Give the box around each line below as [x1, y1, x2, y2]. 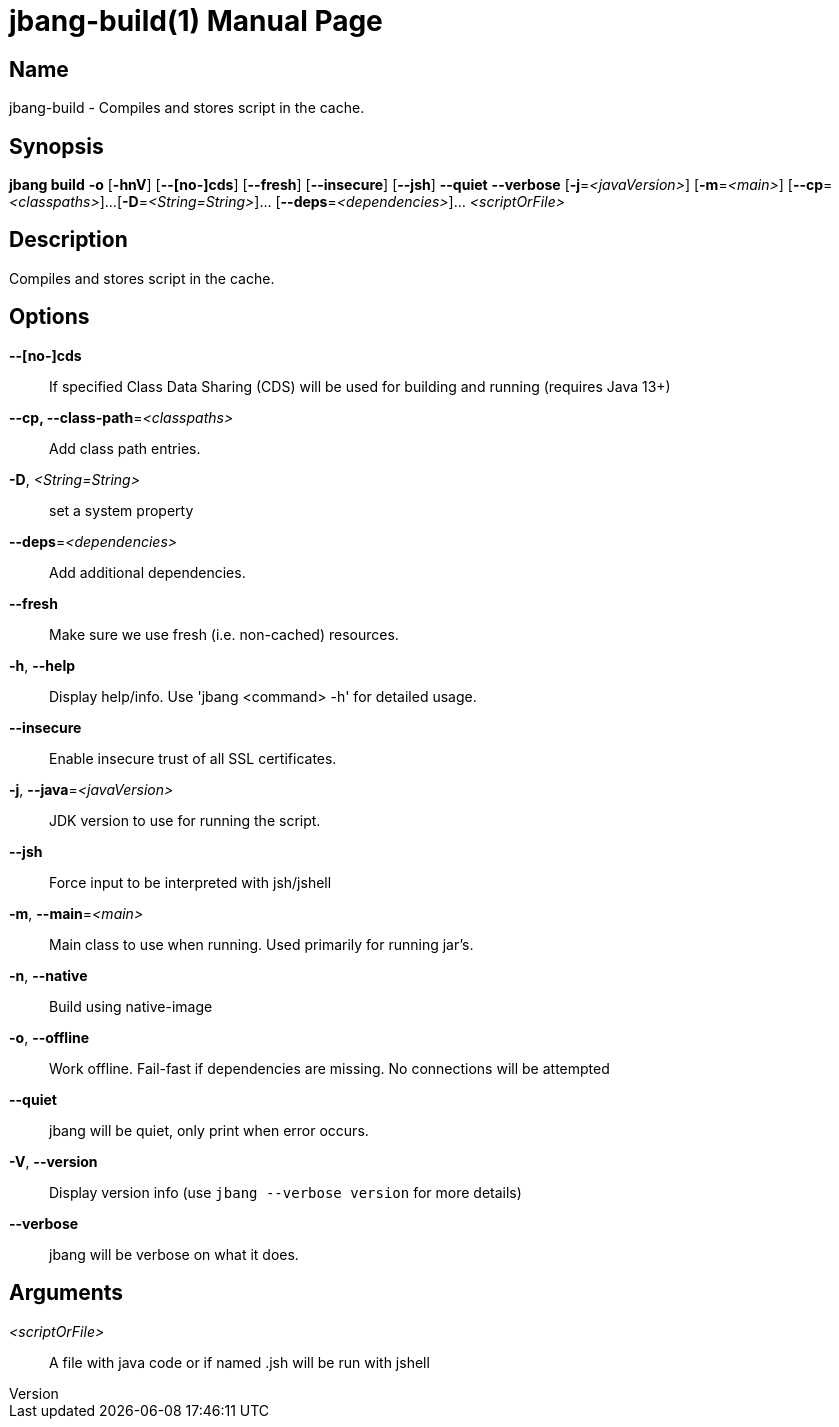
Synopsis [9, 133, 104, 159]
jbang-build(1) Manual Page [9, 4, 383, 38]
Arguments [9, 1280, 124, 1306]
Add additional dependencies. [49, 563, 246, 581]
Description [9, 227, 128, 253]
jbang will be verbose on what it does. [49, 1245, 299, 1263]
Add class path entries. [49, 439, 201, 457]
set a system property [49, 501, 194, 519]
